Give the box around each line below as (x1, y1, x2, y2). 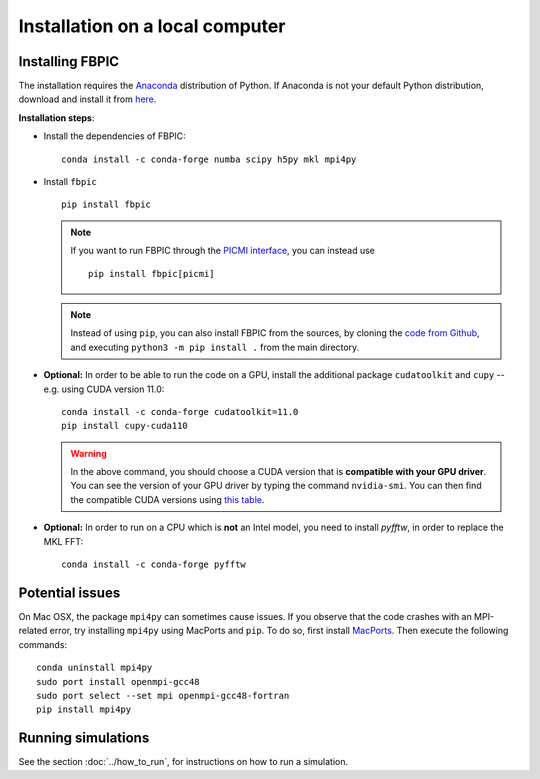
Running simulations (18, 730, 150, 747)
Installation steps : (18, 111, 95, 124)
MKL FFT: (43, 535, 84, 547)
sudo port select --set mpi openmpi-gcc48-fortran (36, 690, 290, 701)
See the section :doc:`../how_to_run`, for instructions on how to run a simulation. (18, 756, 349, 768)
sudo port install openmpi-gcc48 (36, 676, 200, 687)
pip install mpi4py (36, 704, 132, 715)
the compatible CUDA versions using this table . (70, 493, 265, 505)
